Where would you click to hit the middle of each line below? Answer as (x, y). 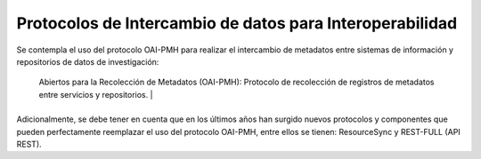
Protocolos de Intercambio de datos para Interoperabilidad (237, 23)
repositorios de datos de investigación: (88, 61)
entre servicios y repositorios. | (96, 94)
